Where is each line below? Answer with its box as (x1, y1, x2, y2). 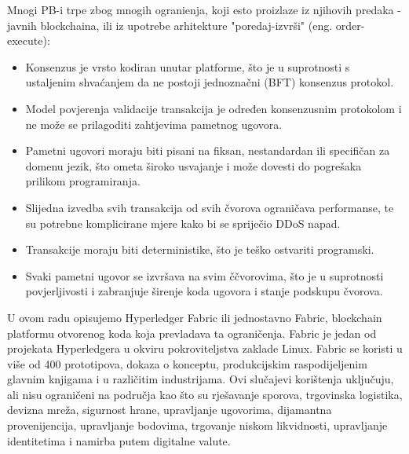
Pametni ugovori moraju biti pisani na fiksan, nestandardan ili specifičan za (25, 142, 390, 159)
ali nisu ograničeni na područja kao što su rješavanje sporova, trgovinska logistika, (7, 386, 403, 402)
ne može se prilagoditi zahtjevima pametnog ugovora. (25, 115, 283, 132)
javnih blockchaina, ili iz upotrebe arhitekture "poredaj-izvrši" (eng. (7, 16, 333, 33)
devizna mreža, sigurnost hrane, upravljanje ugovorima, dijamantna (7, 401, 332, 418)
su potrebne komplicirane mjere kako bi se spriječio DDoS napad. (25, 214, 341, 231)
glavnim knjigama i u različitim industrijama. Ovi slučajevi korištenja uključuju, (7, 371, 394, 387)
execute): (7, 32, 50, 49)
